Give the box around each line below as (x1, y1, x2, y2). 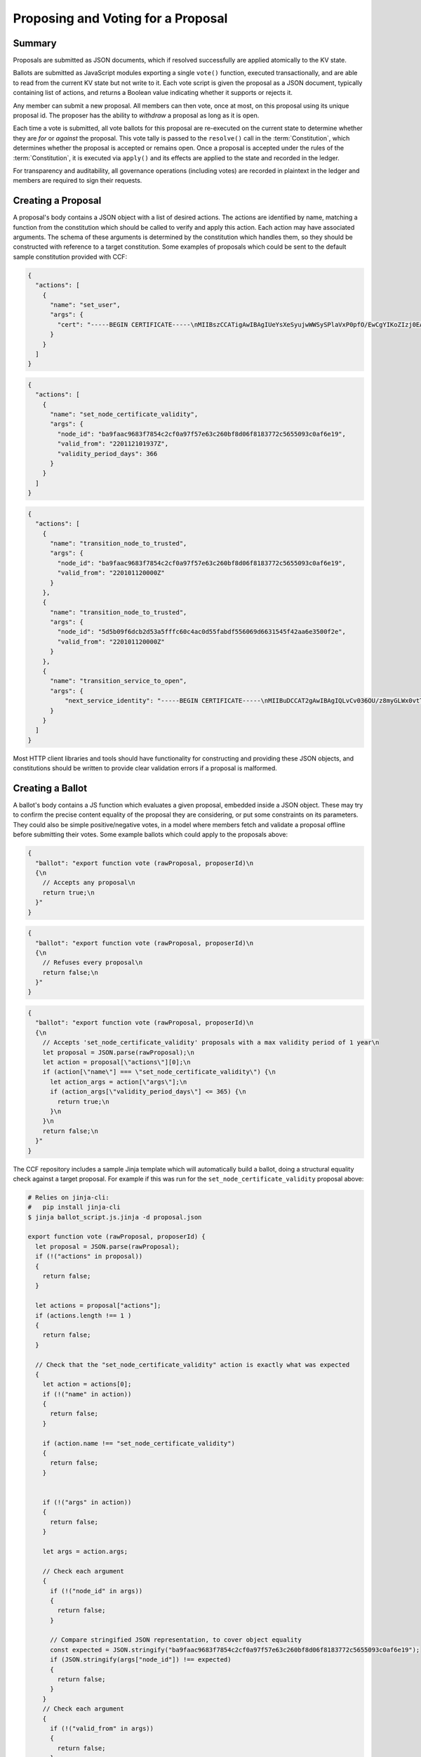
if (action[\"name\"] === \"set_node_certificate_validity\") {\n (42, 1068, 276, 1076)
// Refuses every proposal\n (42, 959, 143, 966)
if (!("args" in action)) (42, 1498, 132, 1506)
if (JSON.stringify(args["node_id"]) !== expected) (50, 1656, 232, 1664)
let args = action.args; (42, 1547, 128, 1555)
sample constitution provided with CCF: (13, 252, 128, 261)
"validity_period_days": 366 (57, 450, 158, 458)
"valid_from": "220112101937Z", (57, 440, 168, 448)
